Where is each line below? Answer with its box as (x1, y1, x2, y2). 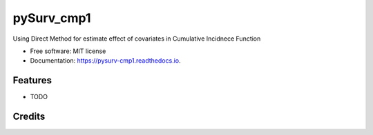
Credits (12, 111, 46, 123)
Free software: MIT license (30, 47, 106, 55)
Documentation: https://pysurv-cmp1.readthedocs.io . (30, 56, 181, 65)
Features (12, 74, 52, 86)
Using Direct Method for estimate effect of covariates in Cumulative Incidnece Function (12, 34, 261, 43)
